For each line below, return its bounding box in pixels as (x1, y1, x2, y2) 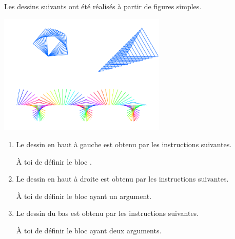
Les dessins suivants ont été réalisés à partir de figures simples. (4, 1, 202, 11)
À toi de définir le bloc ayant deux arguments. (16, 225, 162, 235)
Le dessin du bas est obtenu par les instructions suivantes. (16, 208, 199, 218)
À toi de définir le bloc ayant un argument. (16, 190, 152, 201)
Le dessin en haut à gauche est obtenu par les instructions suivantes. (16, 138, 232, 149)
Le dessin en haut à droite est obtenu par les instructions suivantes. (16, 173, 229, 184)
